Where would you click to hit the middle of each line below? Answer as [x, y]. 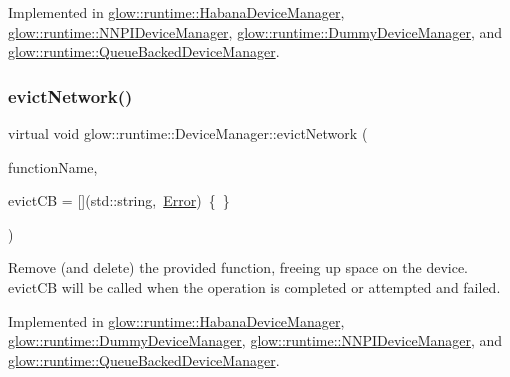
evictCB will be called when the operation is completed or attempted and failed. [254, 286]
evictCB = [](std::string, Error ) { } [119, 200]
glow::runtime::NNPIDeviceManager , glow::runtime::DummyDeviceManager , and [255, 31]
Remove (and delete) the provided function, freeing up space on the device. [238, 267]
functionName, [53, 166]
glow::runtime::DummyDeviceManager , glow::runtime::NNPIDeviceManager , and [255, 340]
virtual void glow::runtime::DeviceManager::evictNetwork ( [188, 133]
